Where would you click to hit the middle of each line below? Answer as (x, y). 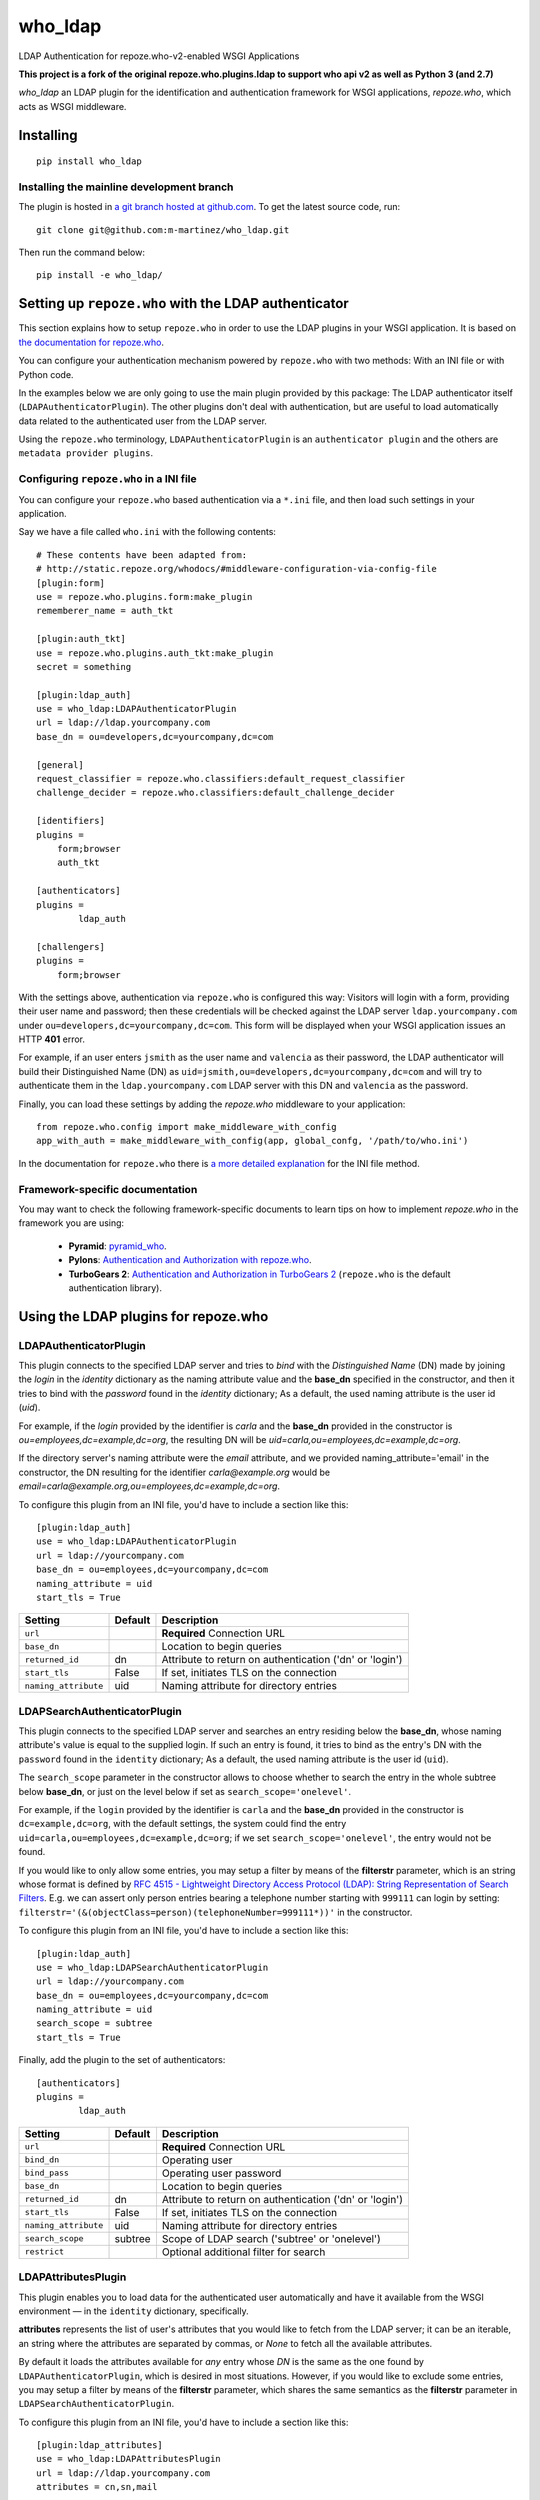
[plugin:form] (70, 583)
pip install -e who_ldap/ (100, 275)
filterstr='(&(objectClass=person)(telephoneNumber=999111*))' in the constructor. (215, 1912)
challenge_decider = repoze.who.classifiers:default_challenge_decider (215, 793)
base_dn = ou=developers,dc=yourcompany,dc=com (155, 736)
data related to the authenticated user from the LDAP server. (142, 421)
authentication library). (115, 1287)
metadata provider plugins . (86, 453)
